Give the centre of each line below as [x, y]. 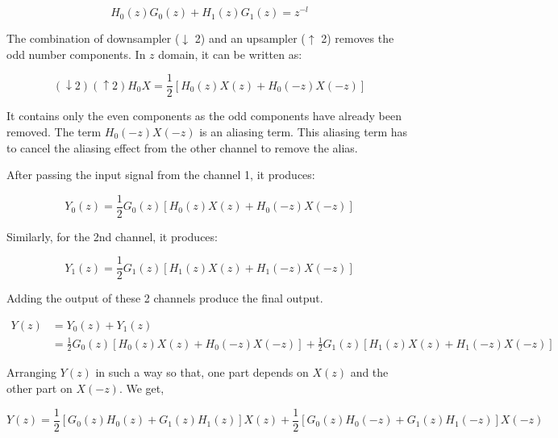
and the [369, 372]
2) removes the [358, 38]
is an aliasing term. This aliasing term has [304, 131]
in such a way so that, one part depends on [202, 372]
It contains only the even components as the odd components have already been [204, 116]
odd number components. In [76, 54]
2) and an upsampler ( [250, 38]
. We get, [142, 388]
